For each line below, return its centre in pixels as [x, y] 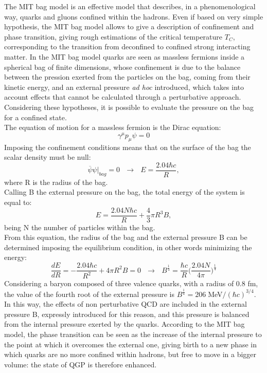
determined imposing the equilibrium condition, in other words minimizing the [128, 247]
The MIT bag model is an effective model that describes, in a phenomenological [130, 6]
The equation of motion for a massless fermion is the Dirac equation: [113, 127]
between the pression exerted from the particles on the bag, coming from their [127, 77]
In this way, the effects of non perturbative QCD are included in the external [126, 304]
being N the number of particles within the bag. [80, 227]
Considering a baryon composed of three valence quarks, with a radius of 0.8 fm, [131, 283]
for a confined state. [35, 117]
